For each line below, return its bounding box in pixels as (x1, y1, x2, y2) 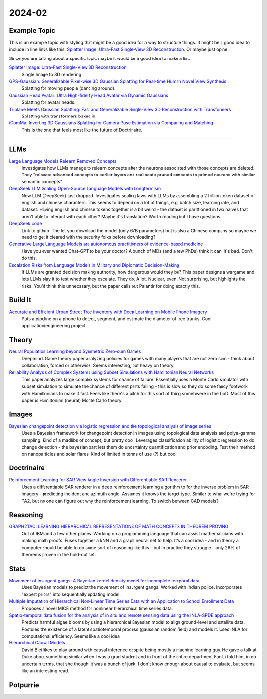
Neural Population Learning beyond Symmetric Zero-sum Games (9, 349, 141, 354)
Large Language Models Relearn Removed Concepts (9, 158, 117, 164)
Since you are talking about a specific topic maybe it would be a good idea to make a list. (9, 55, 190, 61)
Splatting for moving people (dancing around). (21, 85, 116, 91)
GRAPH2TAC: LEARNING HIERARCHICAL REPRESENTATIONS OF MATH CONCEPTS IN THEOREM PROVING (9, 524, 229, 530)
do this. (21, 255, 37, 261)
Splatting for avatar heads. (21, 99, 76, 105)
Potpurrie (9, 681, 39, 689)
